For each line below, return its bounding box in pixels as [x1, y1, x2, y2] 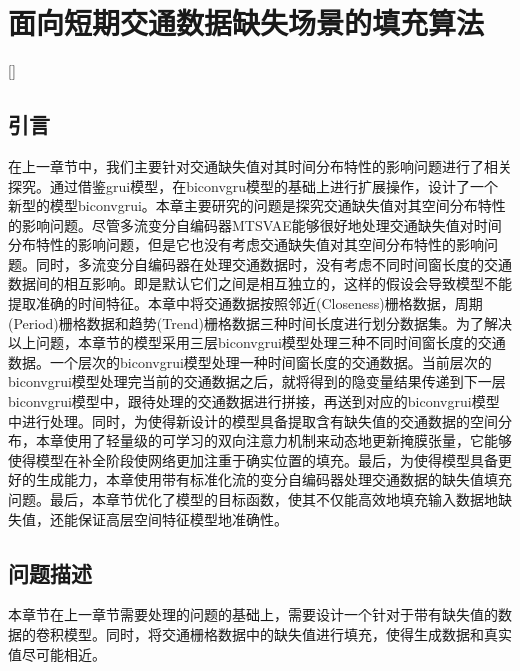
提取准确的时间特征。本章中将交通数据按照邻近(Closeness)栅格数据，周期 [8, 293, 483, 314]
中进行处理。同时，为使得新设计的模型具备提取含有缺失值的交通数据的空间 [8, 410, 498, 431]
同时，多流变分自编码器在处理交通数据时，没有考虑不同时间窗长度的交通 [35, 253, 512, 274]
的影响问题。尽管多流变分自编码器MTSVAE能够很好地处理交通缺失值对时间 [8, 214, 502, 235]
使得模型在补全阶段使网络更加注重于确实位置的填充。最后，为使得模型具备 [8, 449, 498, 470]
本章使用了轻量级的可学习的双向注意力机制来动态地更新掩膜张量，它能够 [35, 430, 512, 451]
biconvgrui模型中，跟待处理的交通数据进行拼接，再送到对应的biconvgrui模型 [8, 391, 500, 412]
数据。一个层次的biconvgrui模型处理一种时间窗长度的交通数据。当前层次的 [8, 351, 492, 372]
